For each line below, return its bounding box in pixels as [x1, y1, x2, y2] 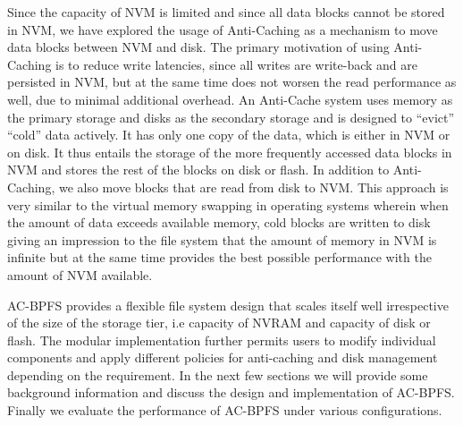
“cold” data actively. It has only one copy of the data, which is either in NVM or [7, 125, 450, 144]
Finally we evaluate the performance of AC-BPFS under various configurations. [7, 401, 442, 420]
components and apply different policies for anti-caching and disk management [7, 348, 438, 367]
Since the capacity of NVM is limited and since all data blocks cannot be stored [7, 3, 445, 21]
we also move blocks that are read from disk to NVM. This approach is [58, 177, 449, 196]
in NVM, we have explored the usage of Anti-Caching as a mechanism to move [7, 20, 438, 38]
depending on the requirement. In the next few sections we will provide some [7, 365, 428, 384]
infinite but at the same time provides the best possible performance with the [7, 248, 432, 267]
